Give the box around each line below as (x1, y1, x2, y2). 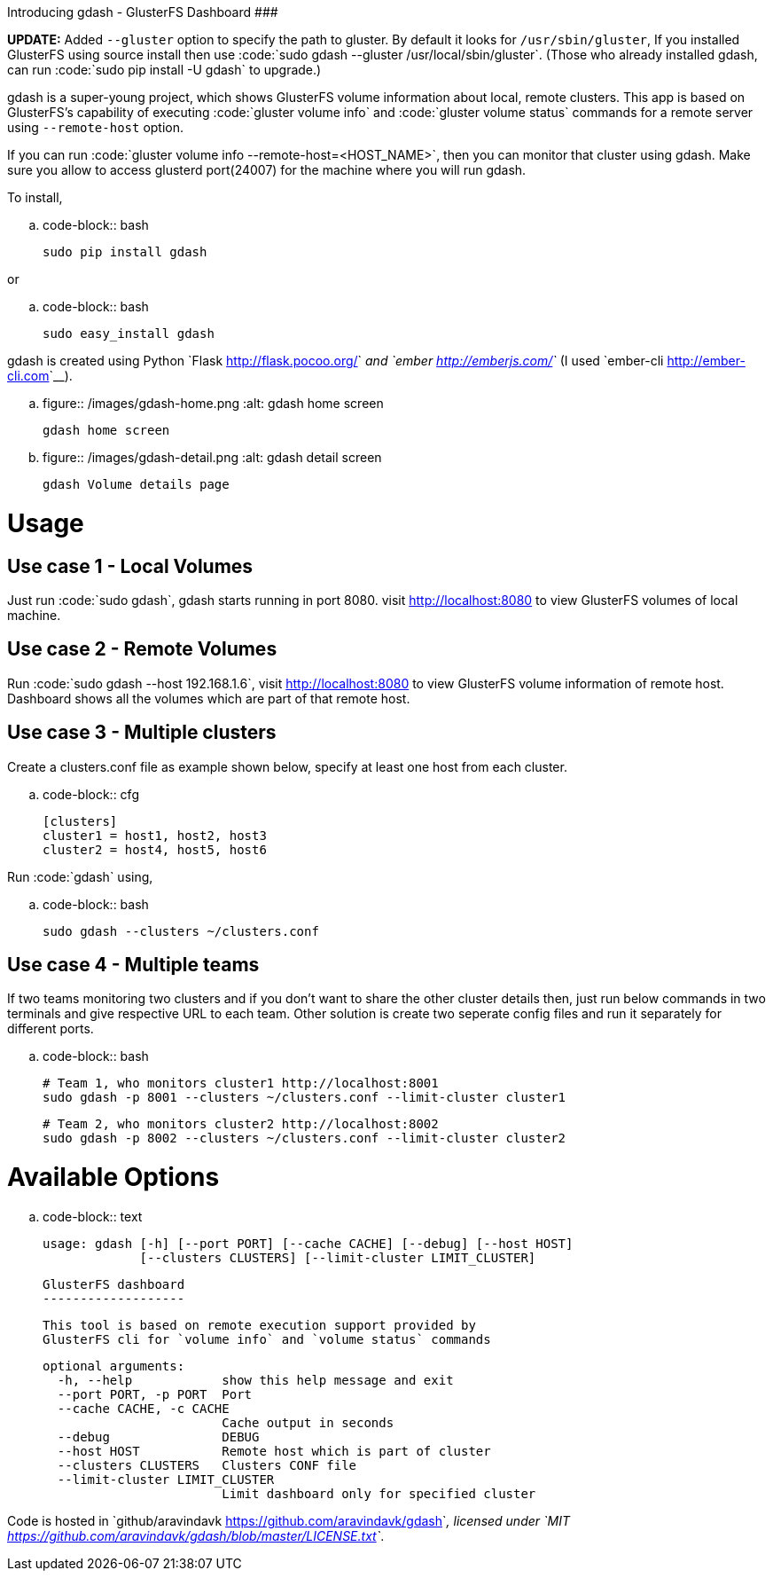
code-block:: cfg (43, 786, 139, 802)
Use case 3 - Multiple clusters (7, 721, 277, 744)
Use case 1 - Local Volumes (7, 554, 254, 577)
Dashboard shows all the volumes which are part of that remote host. (7, 690, 410, 706)
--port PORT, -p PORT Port (57, 1386, 253, 1401)
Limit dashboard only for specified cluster (222, 1486, 536, 1501)
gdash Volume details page (43, 477, 230, 491)
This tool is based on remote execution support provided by (43, 1317, 476, 1332)
